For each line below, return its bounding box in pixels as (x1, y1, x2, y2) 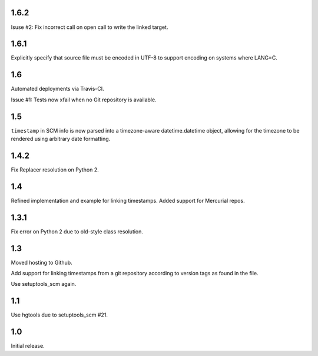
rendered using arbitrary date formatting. (11, 136, 111, 143)
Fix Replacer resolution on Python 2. (11, 166, 100, 173)
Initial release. (11, 342, 45, 350)
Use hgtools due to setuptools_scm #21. (11, 311, 108, 318)
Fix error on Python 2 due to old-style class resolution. (11, 228, 144, 235)
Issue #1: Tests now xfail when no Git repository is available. (11, 96, 157, 103)
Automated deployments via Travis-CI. (11, 85, 104, 93)
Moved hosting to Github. (11, 259, 73, 266)
